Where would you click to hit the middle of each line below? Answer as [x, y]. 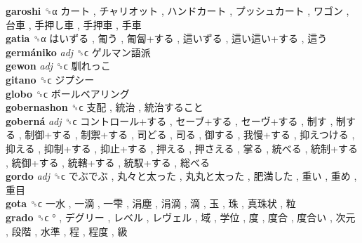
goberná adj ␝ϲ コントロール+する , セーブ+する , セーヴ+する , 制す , [169, 120]
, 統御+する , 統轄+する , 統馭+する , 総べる [108, 162]
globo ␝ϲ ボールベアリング [68, 93]
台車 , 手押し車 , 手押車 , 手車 [74, 24]
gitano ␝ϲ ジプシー [50, 79]
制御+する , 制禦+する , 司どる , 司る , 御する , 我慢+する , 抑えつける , [190, 134]
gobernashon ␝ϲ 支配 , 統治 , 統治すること [105, 107]
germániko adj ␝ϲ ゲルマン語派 [78, 52]
